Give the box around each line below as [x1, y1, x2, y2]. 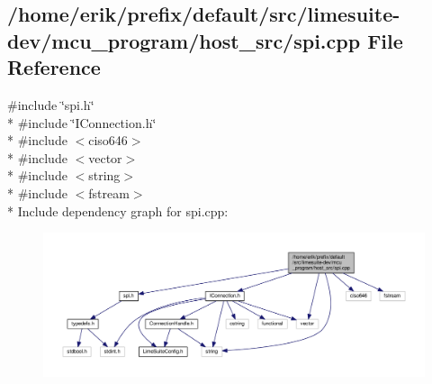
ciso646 [88, 131, 128, 150]
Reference [7, 53, 101, 81]
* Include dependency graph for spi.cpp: [7, 201, 229, 220]
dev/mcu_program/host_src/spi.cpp [7, 26, 361, 54]
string [88, 166, 121, 185]
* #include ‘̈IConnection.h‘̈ [7, 113, 157, 132]
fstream [88, 183, 130, 202]
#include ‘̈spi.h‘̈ [7, 95, 94, 114]
